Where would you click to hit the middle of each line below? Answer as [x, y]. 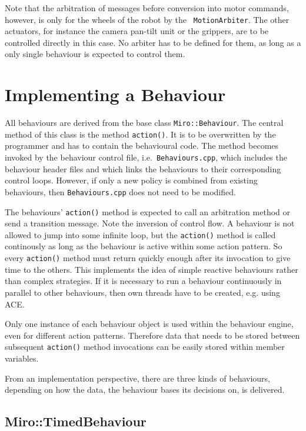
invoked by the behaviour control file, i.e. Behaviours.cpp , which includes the [146, 157]
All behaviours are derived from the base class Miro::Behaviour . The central [144, 123]
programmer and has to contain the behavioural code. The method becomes [142, 146]
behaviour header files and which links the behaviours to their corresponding [143, 168]
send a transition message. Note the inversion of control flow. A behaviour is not [150, 223]
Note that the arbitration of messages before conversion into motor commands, [147, 8]
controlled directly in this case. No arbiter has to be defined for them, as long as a [153, 42]
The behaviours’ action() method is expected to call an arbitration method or [148, 211]
